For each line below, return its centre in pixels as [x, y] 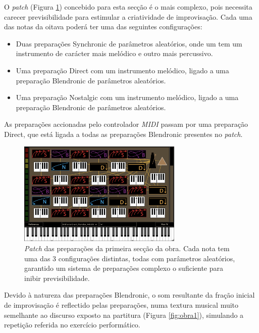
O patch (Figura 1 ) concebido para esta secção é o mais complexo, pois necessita [128, 7]
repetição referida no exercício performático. [72, 325]
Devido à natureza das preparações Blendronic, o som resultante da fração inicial [129, 295]
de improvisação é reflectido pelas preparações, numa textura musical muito [121, 304]
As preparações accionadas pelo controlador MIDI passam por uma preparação [126, 124]
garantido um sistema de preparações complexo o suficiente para [124, 268]
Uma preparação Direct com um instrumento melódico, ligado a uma [122, 70]
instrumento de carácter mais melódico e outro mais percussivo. [114, 53]
